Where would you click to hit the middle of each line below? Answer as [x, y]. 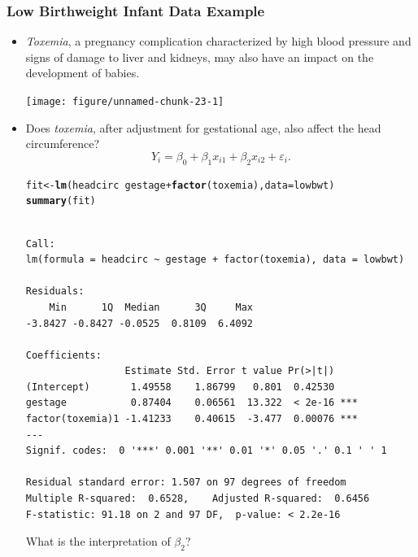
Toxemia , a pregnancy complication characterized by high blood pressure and [218, 41]
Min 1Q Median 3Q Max [151, 307]
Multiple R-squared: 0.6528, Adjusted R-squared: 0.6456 [198, 499]
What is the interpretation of [98, 541]
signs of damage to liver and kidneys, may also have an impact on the [200, 57]
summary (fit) [61, 201]
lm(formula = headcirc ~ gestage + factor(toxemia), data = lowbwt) [215, 260]
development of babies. [83, 73]
